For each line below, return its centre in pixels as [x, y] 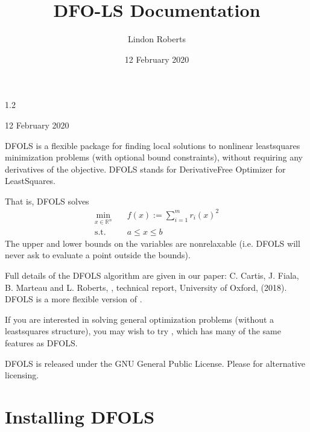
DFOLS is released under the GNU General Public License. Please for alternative [155, 363]
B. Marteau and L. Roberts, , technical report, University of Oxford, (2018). [146, 287]
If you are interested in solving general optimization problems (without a [140, 319]
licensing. [22, 375]
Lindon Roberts [157, 39]
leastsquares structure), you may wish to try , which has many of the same [143, 331]
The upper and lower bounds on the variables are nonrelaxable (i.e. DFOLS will [153, 243]
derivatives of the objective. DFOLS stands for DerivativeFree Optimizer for [145, 169]
